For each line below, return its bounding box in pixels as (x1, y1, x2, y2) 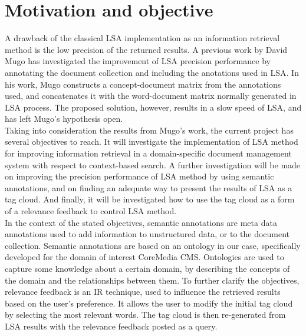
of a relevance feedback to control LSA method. (5, 205, 177, 217)
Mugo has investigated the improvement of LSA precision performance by (5, 55, 271, 67)
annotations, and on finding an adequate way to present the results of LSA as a (5, 181, 292, 194)
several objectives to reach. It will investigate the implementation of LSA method (5, 135, 298, 148)
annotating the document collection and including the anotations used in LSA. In (5, 66, 299, 78)
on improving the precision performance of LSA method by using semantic (5, 170, 274, 182)
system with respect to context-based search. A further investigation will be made (5, 158, 301, 171)
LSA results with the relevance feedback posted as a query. (5, 320, 218, 332)
